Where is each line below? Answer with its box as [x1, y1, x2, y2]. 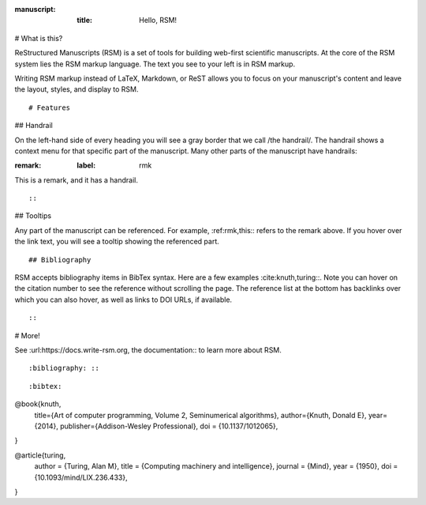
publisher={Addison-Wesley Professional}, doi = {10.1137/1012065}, [60, 421, 278, 431]
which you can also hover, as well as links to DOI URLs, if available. [14, 295, 233, 304]
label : [77, 160, 96, 170]
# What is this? [14, 33, 63, 43]
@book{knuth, [14, 399, 62, 409]
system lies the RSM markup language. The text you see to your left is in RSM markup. [14, 59, 296, 69]
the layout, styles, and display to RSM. [14, 85, 139, 94]
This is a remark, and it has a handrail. [14, 175, 138, 185]
